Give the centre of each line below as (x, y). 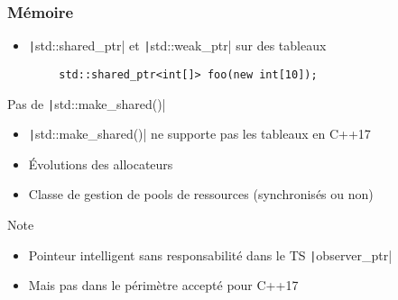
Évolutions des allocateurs (101, 164)
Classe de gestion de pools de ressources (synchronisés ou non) (201, 194)
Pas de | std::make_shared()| (87, 103)
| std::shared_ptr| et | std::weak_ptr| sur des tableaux (177, 45)
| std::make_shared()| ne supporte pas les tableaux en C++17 (199, 134)
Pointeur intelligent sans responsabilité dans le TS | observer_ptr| (210, 255)
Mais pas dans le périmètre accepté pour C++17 (163, 285)
